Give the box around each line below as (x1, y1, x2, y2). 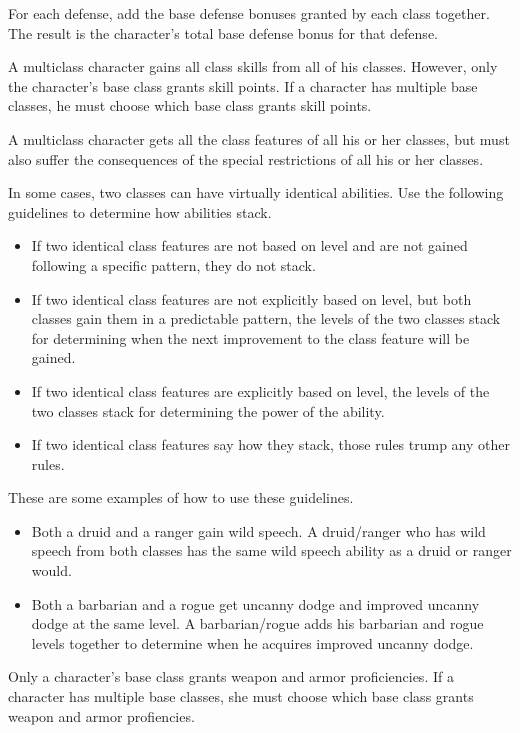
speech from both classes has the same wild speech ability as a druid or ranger (31, 540, 512, 561)
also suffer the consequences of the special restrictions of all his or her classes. (8, 148, 484, 169)
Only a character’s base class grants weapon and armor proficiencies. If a (8, 666, 454, 687)
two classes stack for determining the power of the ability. (31, 400, 385, 421)
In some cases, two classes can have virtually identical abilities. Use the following (8, 182, 504, 203)
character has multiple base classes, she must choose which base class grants (8, 686, 474, 707)
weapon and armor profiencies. (8, 705, 195, 726)
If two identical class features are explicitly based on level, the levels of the (31, 380, 490, 401)
